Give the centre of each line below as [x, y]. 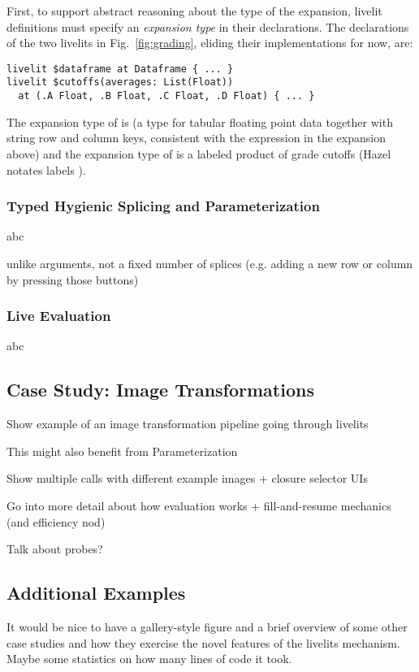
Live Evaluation [59, 316]
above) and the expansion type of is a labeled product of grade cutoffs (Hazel [199, 153]
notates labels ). [46, 169]
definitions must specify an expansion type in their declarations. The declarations [208, 26]
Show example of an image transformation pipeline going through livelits [188, 424]
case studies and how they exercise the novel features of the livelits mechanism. [203, 642]
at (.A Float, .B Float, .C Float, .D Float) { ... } [166, 96]
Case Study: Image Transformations [160, 390]
